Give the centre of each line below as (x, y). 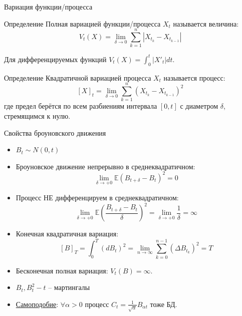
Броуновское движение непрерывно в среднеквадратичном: (105, 166)
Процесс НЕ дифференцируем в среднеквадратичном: (97, 198)
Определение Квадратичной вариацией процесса (78, 77)
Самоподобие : (37, 304)
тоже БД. (164, 304)
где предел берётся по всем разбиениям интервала (81, 106)
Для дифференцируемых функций (55, 59)
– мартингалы (69, 287)
